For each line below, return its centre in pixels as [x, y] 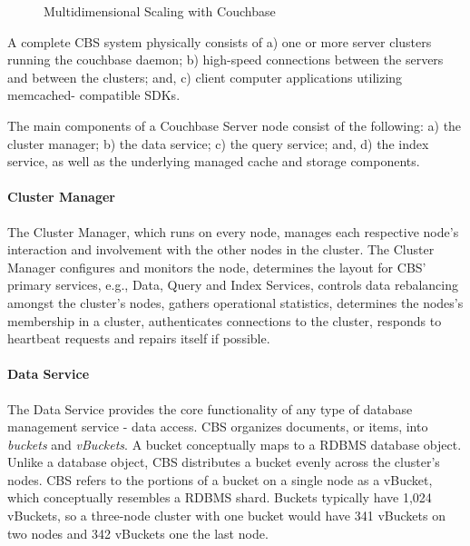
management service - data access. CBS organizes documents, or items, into [218, 427]
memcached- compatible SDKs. [94, 95]
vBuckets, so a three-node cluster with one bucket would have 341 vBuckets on [226, 516]
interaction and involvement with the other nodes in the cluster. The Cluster [221, 249]
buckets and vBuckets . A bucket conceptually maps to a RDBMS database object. [235, 444]
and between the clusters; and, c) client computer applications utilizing [205, 77]
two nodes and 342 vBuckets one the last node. [138, 533]
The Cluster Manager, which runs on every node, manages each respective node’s [233, 231]
